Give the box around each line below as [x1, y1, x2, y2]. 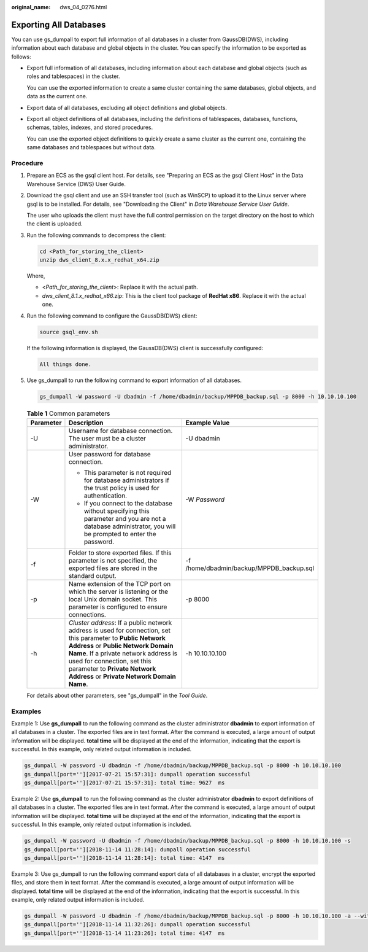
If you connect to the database [83, 499, 173, 507]
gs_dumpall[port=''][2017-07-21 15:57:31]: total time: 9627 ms [24, 779, 225, 786]
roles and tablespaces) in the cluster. [26, 72, 120, 80]
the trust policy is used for [83, 483, 159, 492]
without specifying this [83, 507, 150, 515]
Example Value [185, 418, 230, 427]
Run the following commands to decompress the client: [26, 231, 166, 239]
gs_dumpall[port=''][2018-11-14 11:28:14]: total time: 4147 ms [24, 854, 225, 861]
